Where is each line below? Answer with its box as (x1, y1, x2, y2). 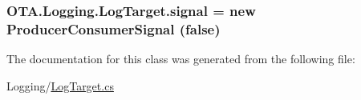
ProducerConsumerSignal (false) (6, 18, 221, 38)
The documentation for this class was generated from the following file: (6, 50, 355, 67)
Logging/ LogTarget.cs (6, 77, 114, 94)
